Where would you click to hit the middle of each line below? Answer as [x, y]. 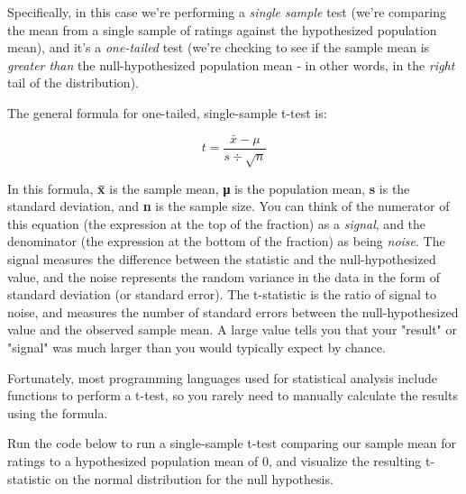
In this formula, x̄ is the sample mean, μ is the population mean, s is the [209, 188]
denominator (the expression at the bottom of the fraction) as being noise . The [226, 241]
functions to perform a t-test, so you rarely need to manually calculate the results [233, 395]
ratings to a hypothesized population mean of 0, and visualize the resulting [215, 460]
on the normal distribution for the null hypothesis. [194, 478]
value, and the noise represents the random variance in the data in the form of [224, 276]
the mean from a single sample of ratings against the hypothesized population [222, 29]
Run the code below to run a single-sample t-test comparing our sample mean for [232, 443]
